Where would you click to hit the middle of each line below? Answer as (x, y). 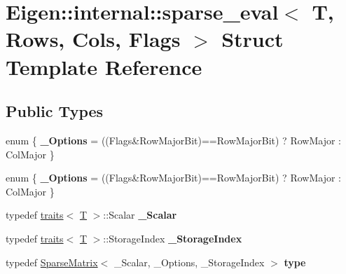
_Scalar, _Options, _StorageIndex (189, 262)
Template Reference (104, 66)
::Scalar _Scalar (140, 215)
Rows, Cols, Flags (93, 39)
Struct (252, 39)
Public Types (55, 111)
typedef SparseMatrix (52, 262)
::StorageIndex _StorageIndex (173, 238)
